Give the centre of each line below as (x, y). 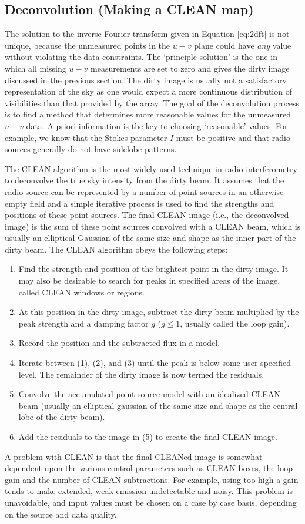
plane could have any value (243, 45)
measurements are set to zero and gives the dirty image (190, 68)
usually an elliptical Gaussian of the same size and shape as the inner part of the (150, 238)
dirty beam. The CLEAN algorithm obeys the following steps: (116, 249)
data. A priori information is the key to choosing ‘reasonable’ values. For (157, 125)
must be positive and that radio (233, 137)
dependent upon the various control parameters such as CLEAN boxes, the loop (149, 468)
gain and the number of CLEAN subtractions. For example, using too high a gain (152, 479)
